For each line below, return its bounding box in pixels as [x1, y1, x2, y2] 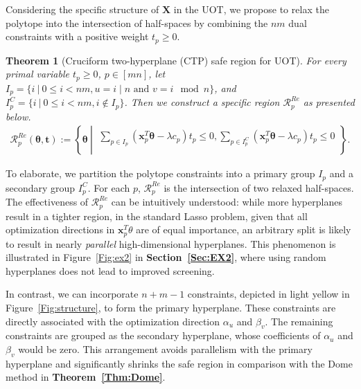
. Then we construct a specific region [124, 95, 280, 109]
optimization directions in [6, 222, 115, 237]
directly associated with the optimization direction [6, 314, 220, 328]
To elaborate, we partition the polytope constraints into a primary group [6, 166, 315, 181]
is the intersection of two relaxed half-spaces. [164, 180, 354, 194]
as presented [303, 95, 355, 109]
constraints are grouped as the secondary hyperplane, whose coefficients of [6, 328, 321, 343]
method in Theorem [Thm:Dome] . [6, 370, 166, 384]
